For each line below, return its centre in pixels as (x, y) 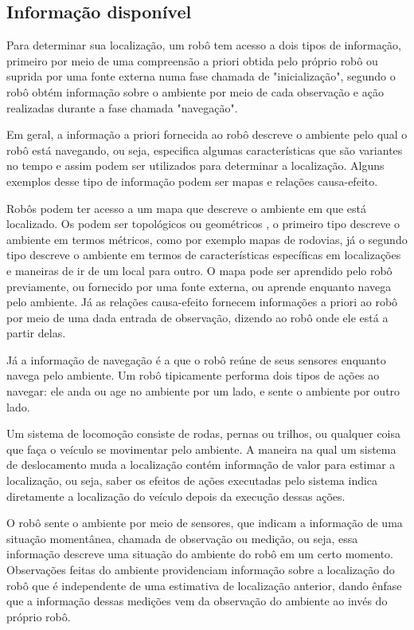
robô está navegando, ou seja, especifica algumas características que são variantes (205, 150)
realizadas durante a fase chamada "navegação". (122, 107)
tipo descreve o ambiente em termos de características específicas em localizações (204, 255)
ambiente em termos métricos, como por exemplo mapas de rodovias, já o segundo (207, 239)
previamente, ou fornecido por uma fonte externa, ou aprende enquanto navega (199, 286)
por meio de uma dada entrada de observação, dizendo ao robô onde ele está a (197, 317)
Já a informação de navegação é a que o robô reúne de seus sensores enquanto (196, 359)
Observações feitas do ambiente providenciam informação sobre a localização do (201, 570)
